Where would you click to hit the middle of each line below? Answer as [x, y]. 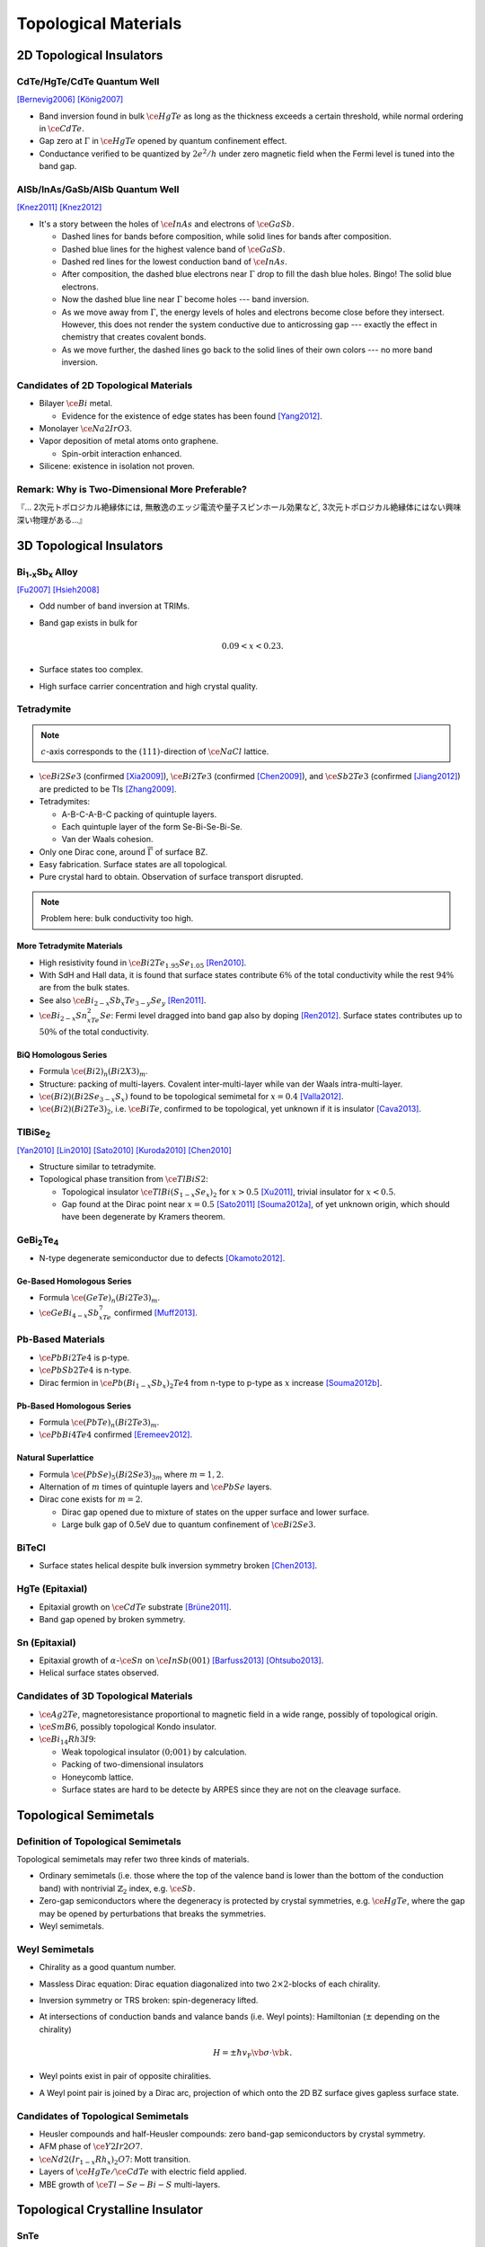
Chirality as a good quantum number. [108, 1967]
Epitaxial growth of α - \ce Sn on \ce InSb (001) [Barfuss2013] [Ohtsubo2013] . [181, 1661]
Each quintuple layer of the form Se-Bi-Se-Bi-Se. [152, 826]
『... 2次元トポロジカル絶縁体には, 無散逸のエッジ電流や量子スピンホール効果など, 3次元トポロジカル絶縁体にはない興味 [239, 507]
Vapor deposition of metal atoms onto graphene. [129, 441]
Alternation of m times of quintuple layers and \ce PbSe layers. [156, 1487]
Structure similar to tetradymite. [97, 1166]
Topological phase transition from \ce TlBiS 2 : [123, 1179]
